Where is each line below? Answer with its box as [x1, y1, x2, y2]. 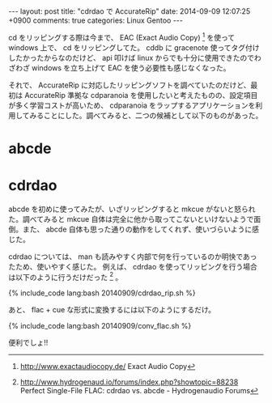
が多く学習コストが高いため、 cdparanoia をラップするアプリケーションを [8, 100, 256, 110]
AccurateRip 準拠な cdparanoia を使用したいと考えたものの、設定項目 [23, 90, 258, 100]
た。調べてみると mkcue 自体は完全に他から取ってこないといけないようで [8, 214, 254, 223]
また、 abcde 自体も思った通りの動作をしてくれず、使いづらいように [22, 224, 253, 234]
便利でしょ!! [8, 337, 49, 348]
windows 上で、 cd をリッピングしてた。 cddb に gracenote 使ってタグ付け [8, 42, 260, 53]
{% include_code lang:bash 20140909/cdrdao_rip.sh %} [8, 288, 196, 298]
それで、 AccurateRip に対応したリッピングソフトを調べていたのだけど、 [8, 80, 251, 90]
